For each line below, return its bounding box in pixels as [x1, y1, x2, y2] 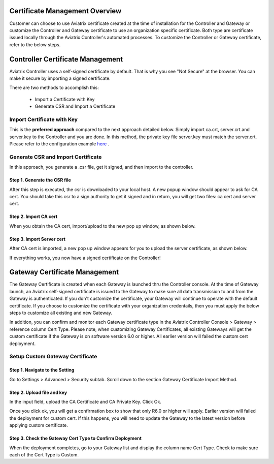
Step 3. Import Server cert [9, 236, 66, 242]
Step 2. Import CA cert [9, 213, 58, 220]
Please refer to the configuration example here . [9, 141, 110, 147]
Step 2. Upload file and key [9, 389, 67, 395]
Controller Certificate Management [9, 55, 123, 64]
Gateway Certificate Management [9, 268, 119, 276]
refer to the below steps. [9, 41, 61, 48]
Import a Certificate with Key [35, 96, 95, 102]
